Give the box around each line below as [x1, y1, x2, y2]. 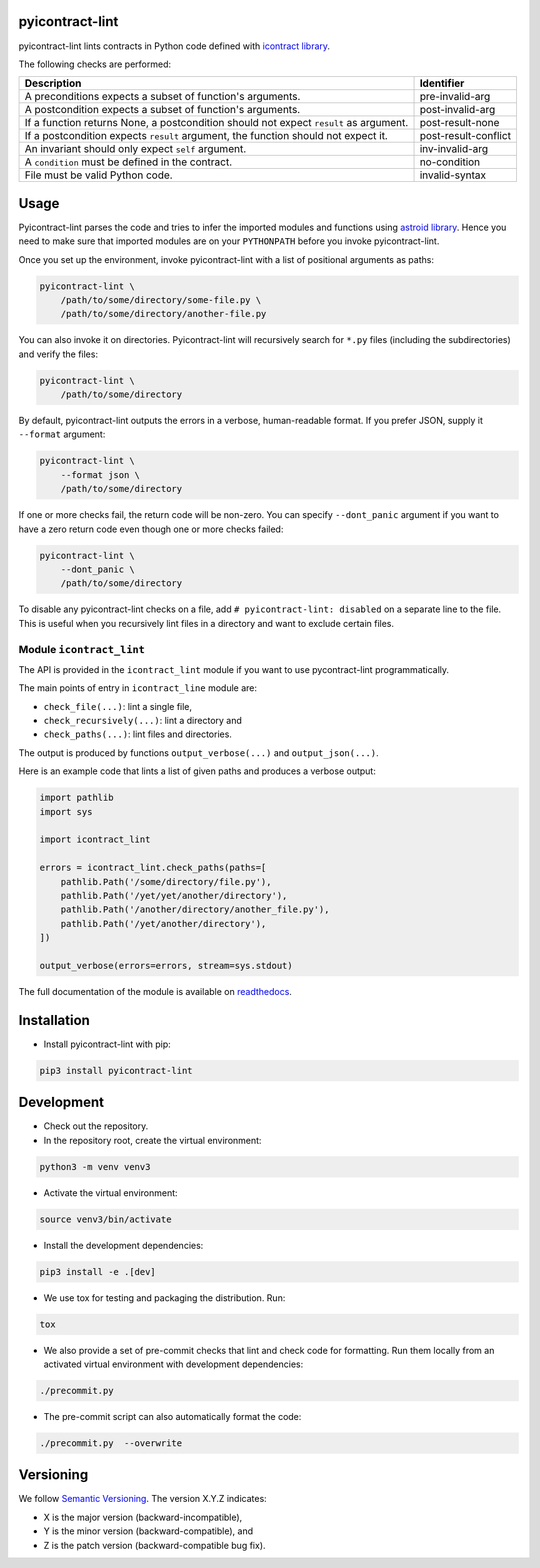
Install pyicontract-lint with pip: [43, 1038, 172, 1050]
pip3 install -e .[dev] [39, 1266, 157, 1277]
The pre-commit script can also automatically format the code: [43, 1410, 302, 1422]
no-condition [419, 155, 481, 169]
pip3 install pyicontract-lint [39, 1065, 194, 1076]
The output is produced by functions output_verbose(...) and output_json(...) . [18, 746, 379, 759]
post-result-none [419, 116, 500, 130]
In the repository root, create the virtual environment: [43, 1134, 262, 1146]
